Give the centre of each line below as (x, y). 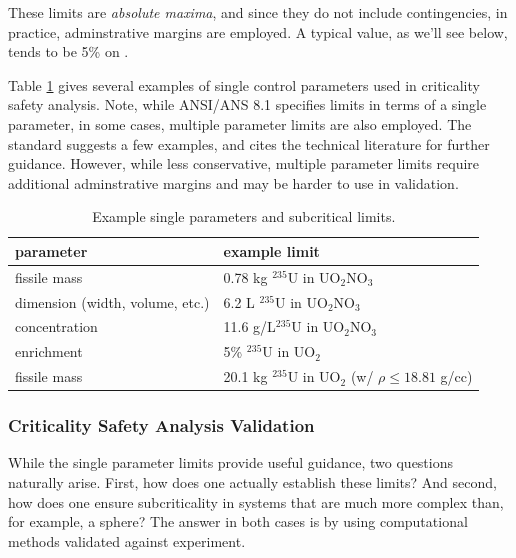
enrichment (49, 351)
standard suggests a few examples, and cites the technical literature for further (249, 143)
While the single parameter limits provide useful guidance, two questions (231, 462)
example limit (271, 250)
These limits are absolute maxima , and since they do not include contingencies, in (258, 12)
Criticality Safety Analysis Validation (161, 425)
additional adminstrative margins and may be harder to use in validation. (233, 182)
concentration (56, 326)
